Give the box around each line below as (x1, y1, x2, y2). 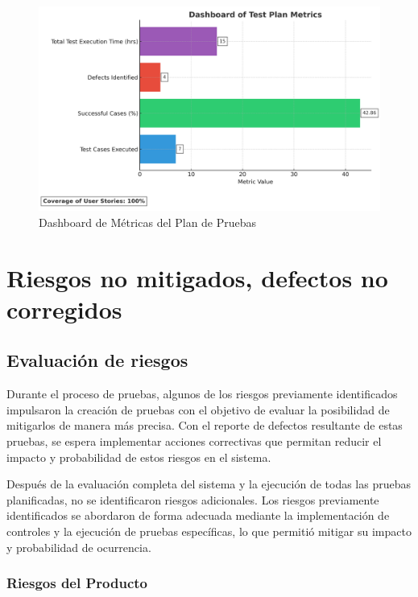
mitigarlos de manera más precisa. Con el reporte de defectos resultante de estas (6, 417, 403, 434)
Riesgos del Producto (6, 573, 147, 593)
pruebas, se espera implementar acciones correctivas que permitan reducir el (6, 432, 382, 449)
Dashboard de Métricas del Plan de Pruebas (39, 213, 257, 230)
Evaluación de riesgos (6, 348, 188, 373)
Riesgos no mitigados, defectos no (6, 261, 388, 294)
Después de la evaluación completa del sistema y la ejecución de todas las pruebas (6, 476, 411, 492)
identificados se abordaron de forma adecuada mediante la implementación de (6, 507, 390, 524)
